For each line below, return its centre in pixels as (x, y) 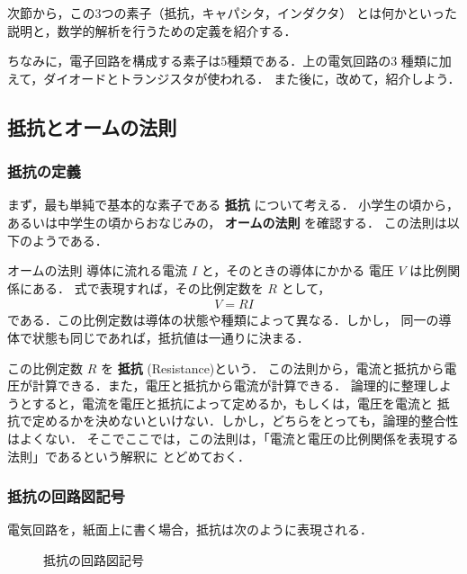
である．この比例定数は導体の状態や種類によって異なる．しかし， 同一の (223, 320)
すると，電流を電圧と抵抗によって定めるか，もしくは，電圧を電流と (233, 403)
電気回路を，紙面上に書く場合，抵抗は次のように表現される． (190, 529)
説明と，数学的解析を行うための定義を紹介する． (152, 30)
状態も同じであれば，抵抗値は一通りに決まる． (171, 337)
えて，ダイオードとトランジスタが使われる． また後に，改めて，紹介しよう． (234, 78)
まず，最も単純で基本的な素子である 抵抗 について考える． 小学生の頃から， (233, 205)
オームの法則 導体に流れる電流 (98, 270)
